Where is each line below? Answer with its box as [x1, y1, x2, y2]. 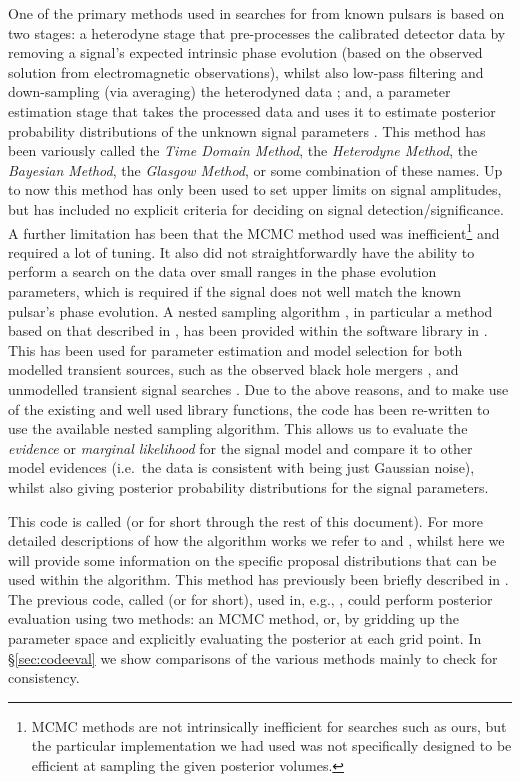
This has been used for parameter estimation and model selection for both [8, 339, 463, 360]
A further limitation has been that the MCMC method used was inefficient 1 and [8, 219, 500, 243]
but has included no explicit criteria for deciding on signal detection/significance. [8, 198, 504, 219]
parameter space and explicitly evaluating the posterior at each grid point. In [8, 628, 482, 649]
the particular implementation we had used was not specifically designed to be [31, 735, 512, 756]
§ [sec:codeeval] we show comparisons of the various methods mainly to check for [8, 647, 498, 668]
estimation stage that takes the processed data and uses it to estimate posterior [8, 100, 496, 121]
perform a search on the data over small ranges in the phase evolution [8, 261, 437, 282]
